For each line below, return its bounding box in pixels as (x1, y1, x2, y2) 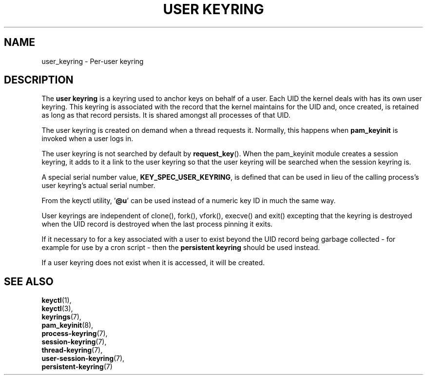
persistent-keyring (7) (41, 362, 113, 371)
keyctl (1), (41, 296, 72, 305)
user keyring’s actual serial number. (41, 181, 155, 190)
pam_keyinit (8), (41, 321, 94, 330)
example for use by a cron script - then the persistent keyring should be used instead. (41, 243, 320, 252)
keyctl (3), (41, 304, 73, 313)
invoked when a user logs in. (41, 134, 134, 143)
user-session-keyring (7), (41, 354, 125, 363)
